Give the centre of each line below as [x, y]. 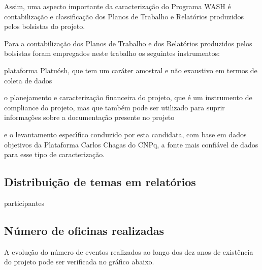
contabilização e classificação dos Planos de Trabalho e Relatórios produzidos [124, 16]
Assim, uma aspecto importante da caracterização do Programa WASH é [118, 6]
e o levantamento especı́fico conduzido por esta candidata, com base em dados [125, 134]
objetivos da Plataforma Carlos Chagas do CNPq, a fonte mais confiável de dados [131, 144]
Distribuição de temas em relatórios [100, 182]
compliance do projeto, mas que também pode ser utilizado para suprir [114, 107]
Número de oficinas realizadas [84, 230]
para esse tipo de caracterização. [55, 154]
